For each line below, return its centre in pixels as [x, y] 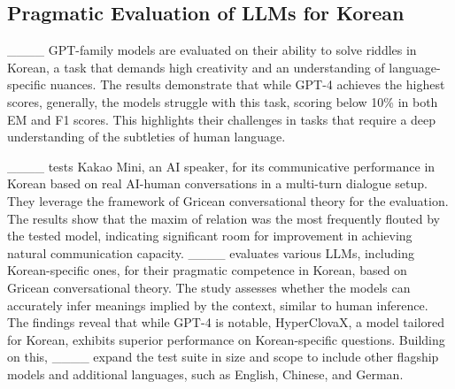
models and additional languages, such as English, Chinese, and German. [205, 374]
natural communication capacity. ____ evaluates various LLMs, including [211, 252]
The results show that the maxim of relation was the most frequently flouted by [224, 218]
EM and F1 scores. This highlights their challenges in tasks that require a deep [222, 119]
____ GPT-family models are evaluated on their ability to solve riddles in [212, 50]
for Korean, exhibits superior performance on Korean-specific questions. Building [226, 339]
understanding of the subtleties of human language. [147, 137]
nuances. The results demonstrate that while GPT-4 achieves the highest [247, 84]
